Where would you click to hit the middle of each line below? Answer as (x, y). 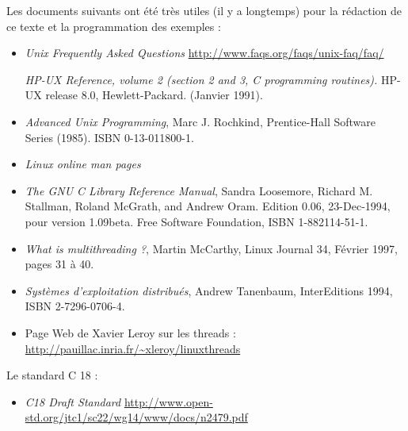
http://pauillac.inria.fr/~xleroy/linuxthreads (133, 348)
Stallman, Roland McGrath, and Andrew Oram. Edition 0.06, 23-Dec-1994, (208, 206)
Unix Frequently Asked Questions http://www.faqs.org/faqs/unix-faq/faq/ (204, 53)
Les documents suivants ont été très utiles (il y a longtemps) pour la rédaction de (204, 10)
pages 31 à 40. (59, 264)
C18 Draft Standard (73, 401)
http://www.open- (168, 401)
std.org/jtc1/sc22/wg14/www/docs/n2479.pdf (136, 417)
